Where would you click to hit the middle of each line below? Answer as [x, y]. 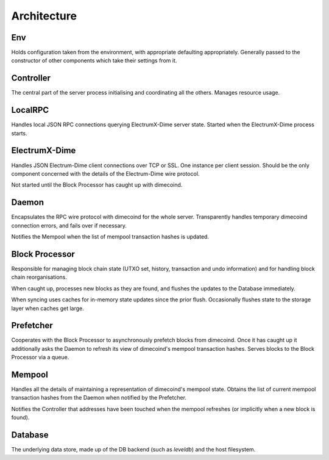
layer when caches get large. [48, 308]
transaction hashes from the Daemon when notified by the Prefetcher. [99, 398]
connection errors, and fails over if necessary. [69, 225]
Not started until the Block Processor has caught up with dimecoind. [97, 185]
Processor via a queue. [40, 358]
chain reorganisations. [39, 277]
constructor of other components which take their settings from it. [94, 60]
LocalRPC [30, 110]
